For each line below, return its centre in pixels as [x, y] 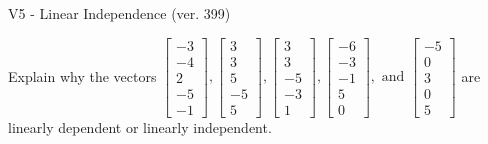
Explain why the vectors [82, 75]
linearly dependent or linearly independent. [140, 126]
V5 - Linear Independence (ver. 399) [119, 13]
